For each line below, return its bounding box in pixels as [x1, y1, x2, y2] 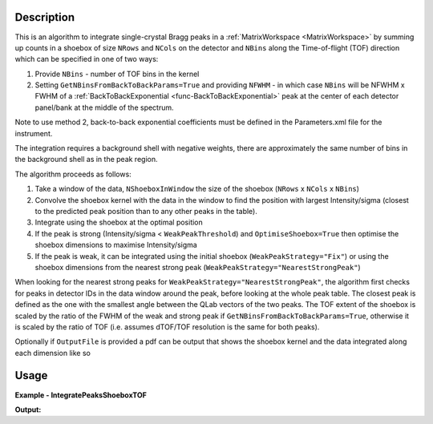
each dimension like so [14, 348, 91, 357]
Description [14, 10, 75, 24]
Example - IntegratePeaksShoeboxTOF [14, 390, 148, 400]
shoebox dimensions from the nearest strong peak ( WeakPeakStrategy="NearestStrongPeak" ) [34, 262, 361, 272]
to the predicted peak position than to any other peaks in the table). [34, 206, 258, 216]
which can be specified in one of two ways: [14, 55, 159, 64]
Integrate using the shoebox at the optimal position [34, 217, 204, 228]
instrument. [14, 128, 53, 138]
